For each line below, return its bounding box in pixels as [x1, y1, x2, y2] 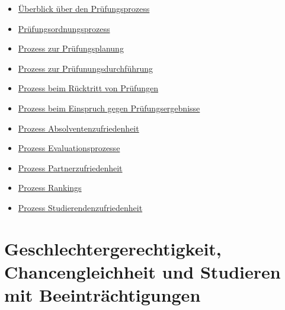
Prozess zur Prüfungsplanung [18, 42, 124, 55]
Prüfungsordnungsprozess [18, 22, 110, 34]
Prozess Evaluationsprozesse [18, 142, 120, 154]
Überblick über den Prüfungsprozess [18, 2, 150, 14]
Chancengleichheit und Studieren [4, 259, 281, 283]
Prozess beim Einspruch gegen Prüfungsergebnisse [18, 101, 200, 114]
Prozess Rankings [18, 181, 82, 194]
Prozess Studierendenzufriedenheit [18, 201, 143, 213]
